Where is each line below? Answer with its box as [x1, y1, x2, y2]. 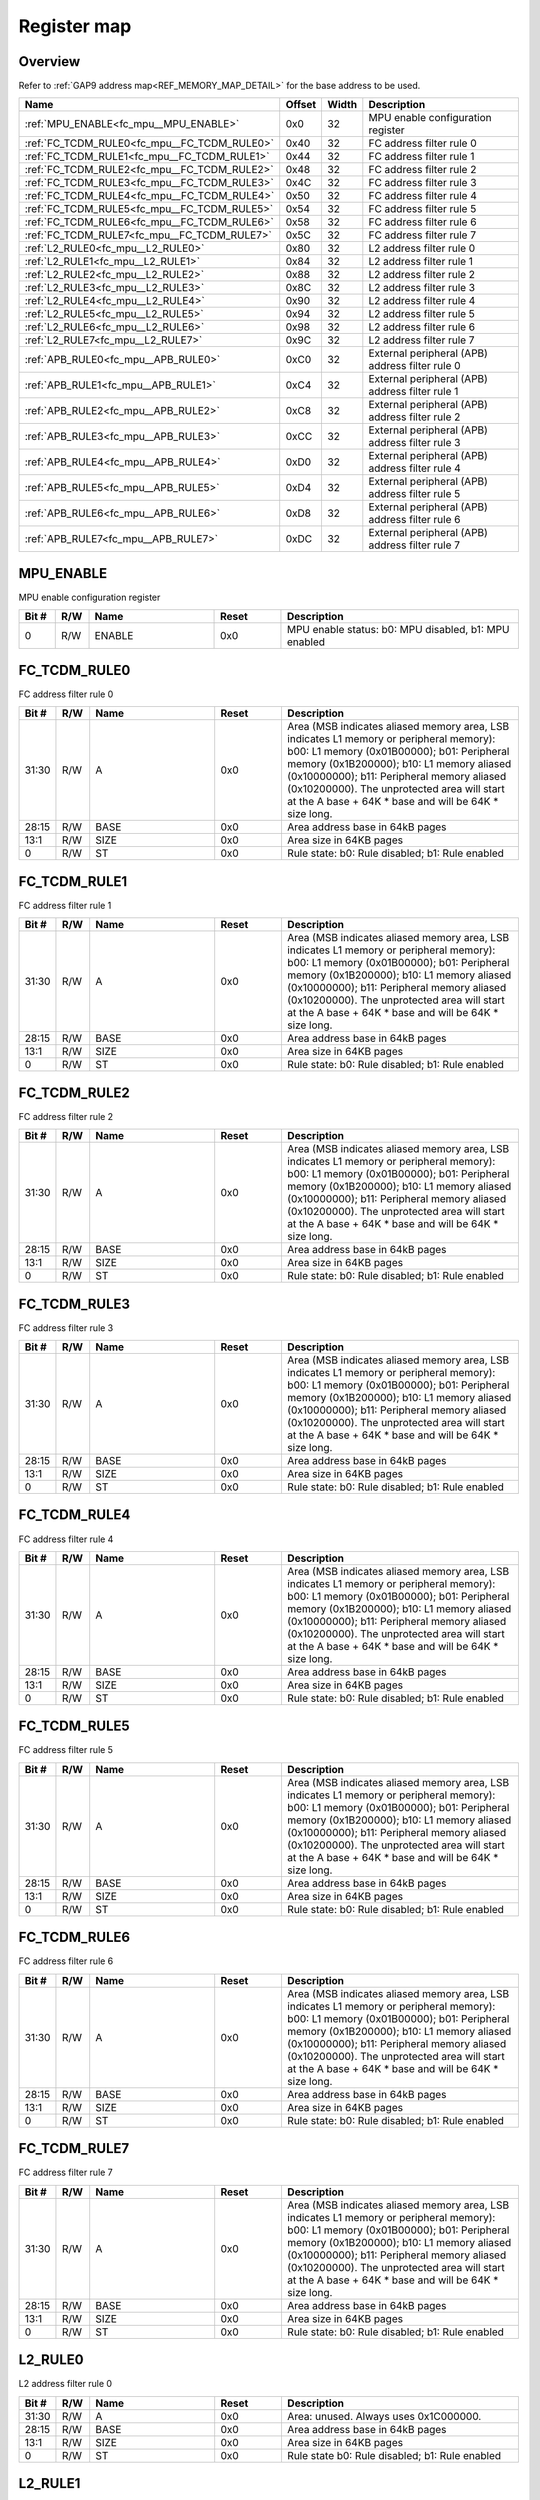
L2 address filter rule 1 [368, 255, 474, 269]
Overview [18, 53, 81, 70]
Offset [285, 98, 317, 112]
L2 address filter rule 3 [368, 281, 475, 295]
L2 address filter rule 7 [368, 333, 475, 347]
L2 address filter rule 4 [368, 294, 476, 308]
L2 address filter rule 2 [368, 268, 475, 282]
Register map [18, 15, 132, 37]
